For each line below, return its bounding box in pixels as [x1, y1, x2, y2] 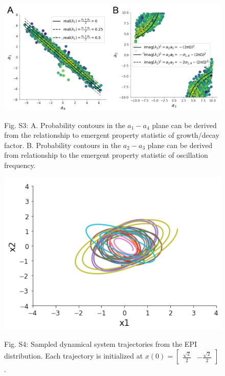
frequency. [4, 160, 36, 171]
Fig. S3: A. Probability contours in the [4, 119, 125, 130]
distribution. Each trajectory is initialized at [4, 350, 143, 361]
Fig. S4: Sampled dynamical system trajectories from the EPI [4, 339, 197, 349]
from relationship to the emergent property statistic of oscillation [4, 150, 208, 160]
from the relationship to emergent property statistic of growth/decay [4, 130, 219, 140]
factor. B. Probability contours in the [4, 139, 121, 150]
